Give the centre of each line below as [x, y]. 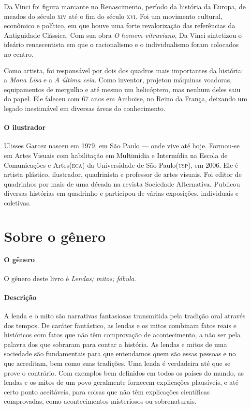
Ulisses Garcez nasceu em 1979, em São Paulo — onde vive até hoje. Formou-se [122, 146]
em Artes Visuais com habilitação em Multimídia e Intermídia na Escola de [116, 155]
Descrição [20, 297]
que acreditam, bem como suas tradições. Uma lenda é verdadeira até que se [117, 363]
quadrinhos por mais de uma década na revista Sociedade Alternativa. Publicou [122, 183]
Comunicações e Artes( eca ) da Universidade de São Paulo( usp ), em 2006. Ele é [121, 165]
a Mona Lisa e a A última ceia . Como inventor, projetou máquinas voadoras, [118, 80]
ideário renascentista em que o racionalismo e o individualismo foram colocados [121, 44]
